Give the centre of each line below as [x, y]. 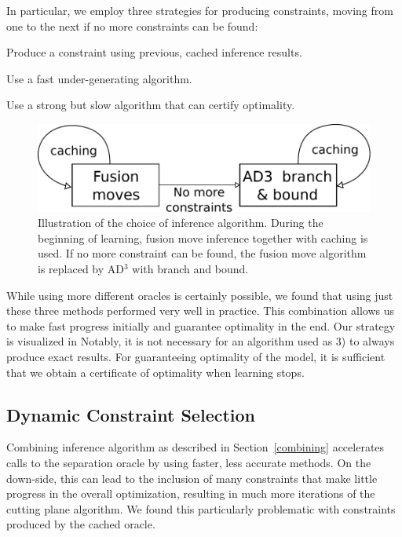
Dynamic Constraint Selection [131, 414]
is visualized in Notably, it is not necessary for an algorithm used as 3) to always [201, 341]
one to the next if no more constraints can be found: [132, 26]
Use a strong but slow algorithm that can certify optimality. [151, 105]
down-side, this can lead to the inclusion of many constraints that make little [192, 478]
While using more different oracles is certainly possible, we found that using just [200, 295]
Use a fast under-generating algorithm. [99, 78]
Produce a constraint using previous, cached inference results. [154, 52]
